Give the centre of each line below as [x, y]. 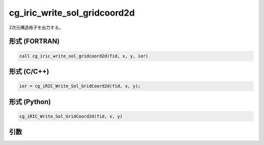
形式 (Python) [30, 102]
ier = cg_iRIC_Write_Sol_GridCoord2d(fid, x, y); [80, 86]
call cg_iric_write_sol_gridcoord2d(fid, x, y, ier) [84, 56]
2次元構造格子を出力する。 [36, 27]
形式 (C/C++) [29, 71]
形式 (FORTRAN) [34, 41]
